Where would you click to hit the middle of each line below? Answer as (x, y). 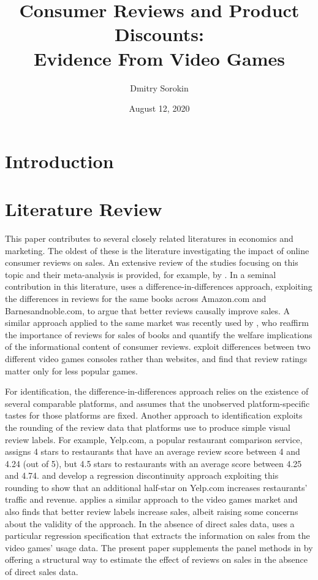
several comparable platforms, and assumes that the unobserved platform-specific (157, 403)
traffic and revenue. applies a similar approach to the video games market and (151, 499)
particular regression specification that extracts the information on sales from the (157, 536)
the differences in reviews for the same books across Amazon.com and (136, 298)
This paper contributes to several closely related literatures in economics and (149, 238)
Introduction (59, 160)
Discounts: (159, 34)
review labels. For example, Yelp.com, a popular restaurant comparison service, (154, 439)
